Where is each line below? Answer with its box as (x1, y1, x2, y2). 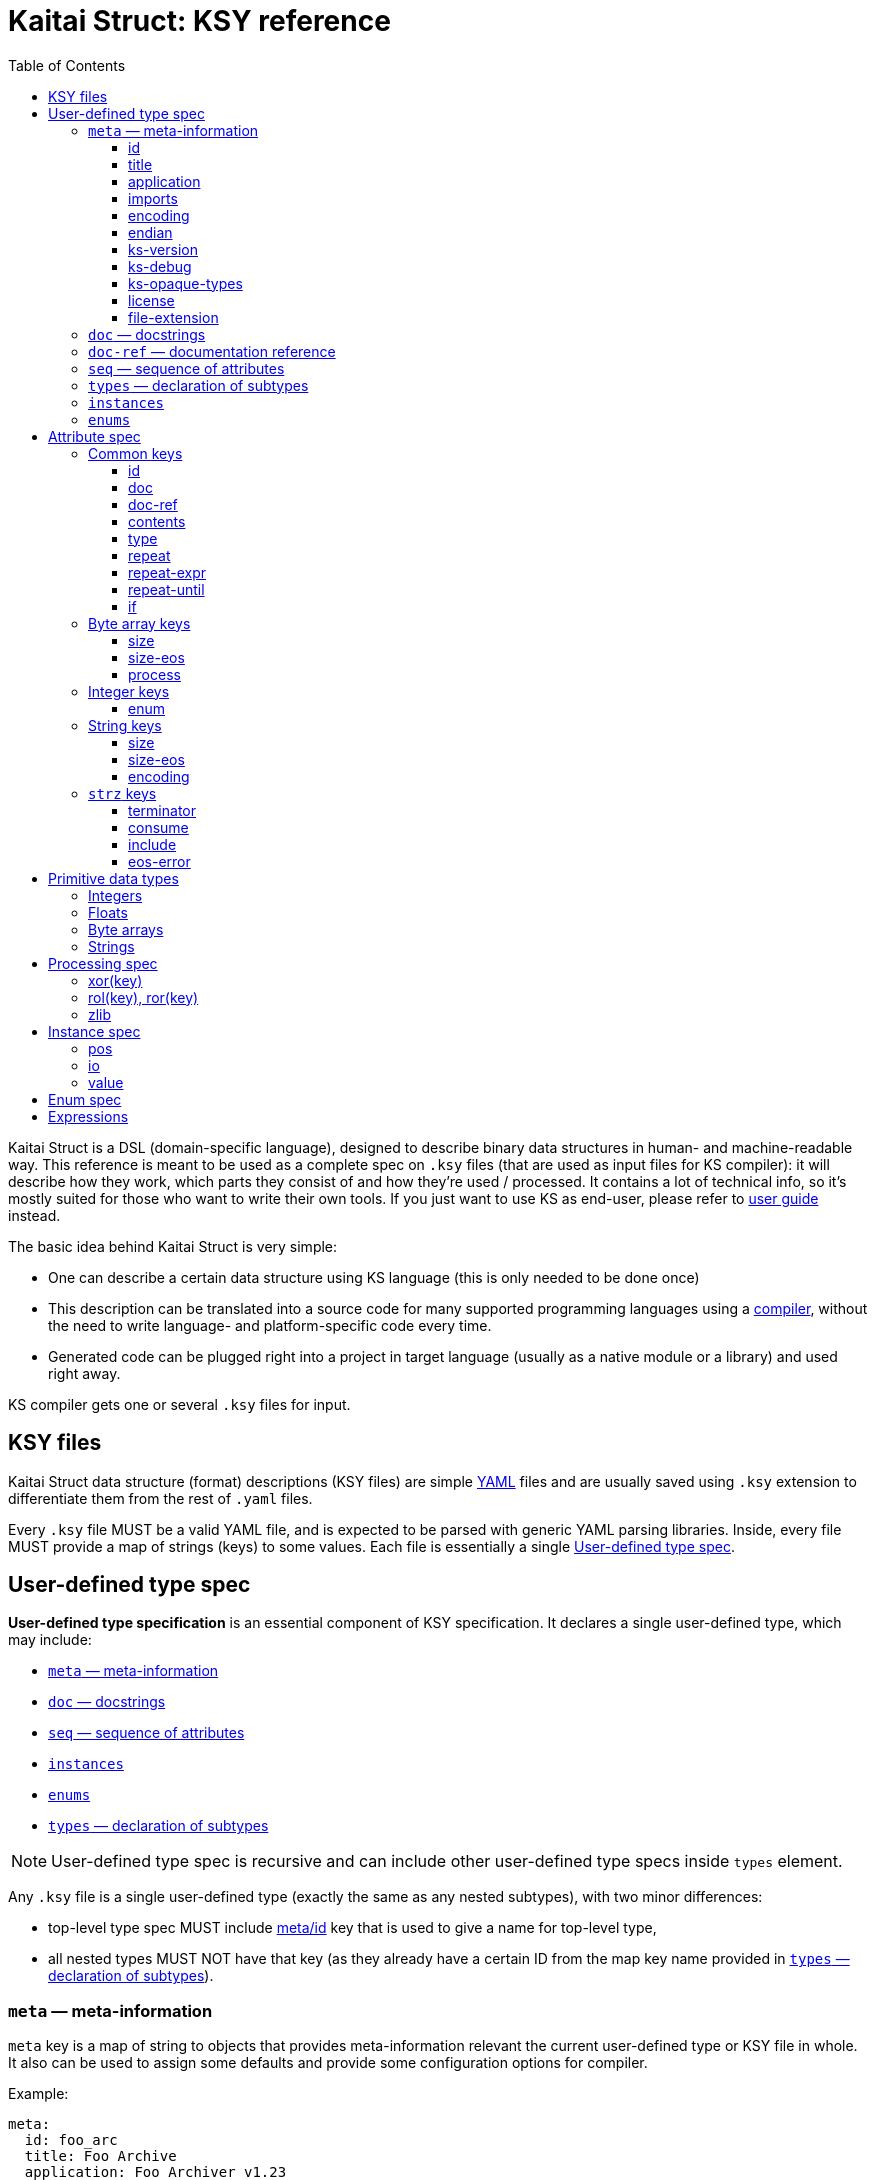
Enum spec (48, 1090, 122, 1108)
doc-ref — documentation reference (88, 342, 336, 360)
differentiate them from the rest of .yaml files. (8, 1489, 313, 1507)
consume (128, 818, 189, 836)
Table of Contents (8, 56, 126, 74)
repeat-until (128, 580, 205, 598)
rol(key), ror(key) (88, 988, 199, 1006)
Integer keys (88, 682, 170, 700)
